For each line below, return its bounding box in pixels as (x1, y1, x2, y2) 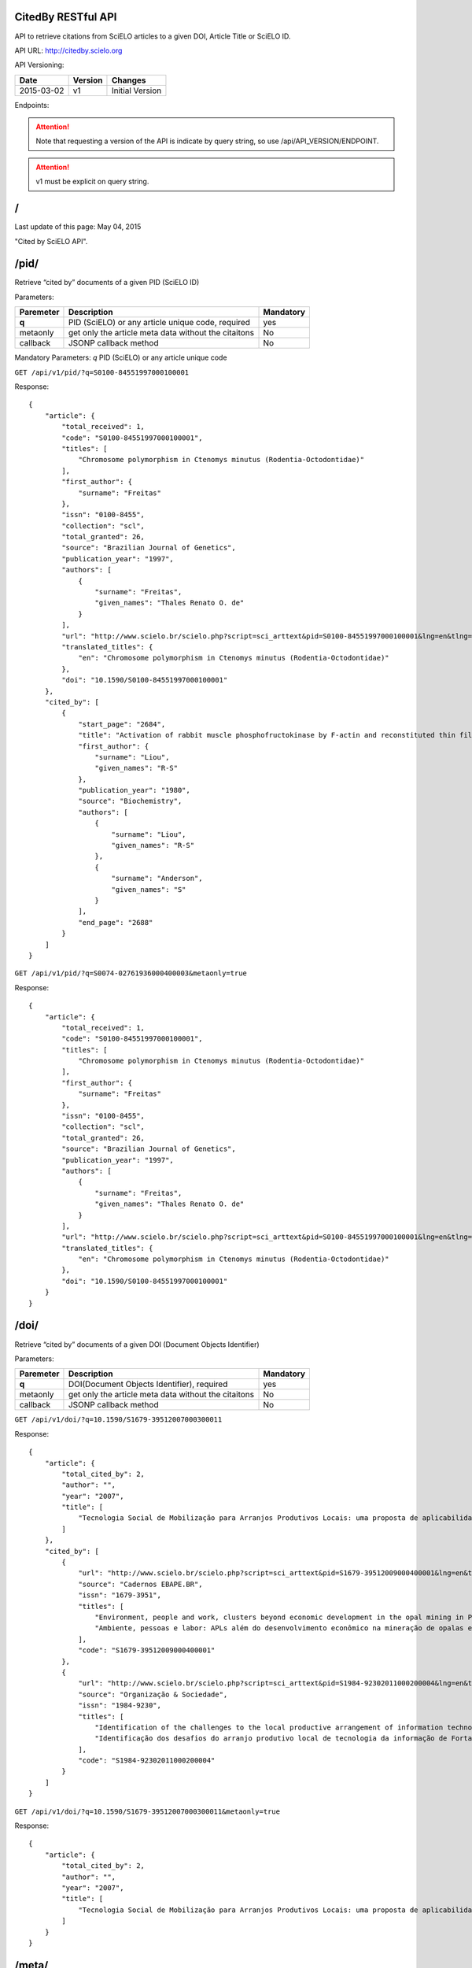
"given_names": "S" (111, 885, 186, 893)
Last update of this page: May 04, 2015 (14, 222, 142, 231)
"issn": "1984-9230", (78, 1701, 161, 1710)
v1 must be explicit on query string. (35, 177, 149, 187)
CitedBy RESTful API (14, 10, 117, 24)
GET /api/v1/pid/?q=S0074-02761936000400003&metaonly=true (14, 969, 248, 978)
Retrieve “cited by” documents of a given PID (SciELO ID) (14, 278, 200, 287)
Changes (111, 75, 146, 86)
